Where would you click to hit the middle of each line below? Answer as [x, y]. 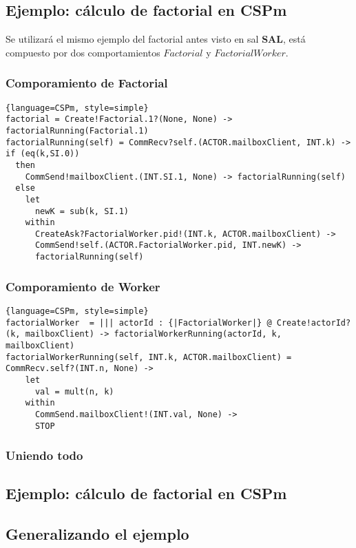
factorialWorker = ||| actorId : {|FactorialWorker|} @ [139, 323]
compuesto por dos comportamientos [83, 52]
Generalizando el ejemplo [97, 534]
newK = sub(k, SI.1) [82, 211]
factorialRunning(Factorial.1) [77, 130]
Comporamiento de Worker [83, 286]
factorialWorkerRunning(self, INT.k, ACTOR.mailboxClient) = [149, 357]
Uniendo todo [44, 455]
